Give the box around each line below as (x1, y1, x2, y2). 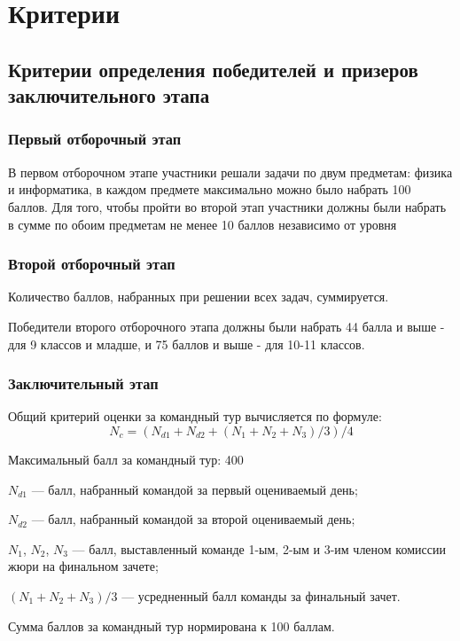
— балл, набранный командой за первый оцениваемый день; (31, 480, 358, 498)
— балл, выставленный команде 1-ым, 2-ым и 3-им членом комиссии (72, 539, 446, 558)
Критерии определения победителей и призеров (8, 55, 418, 82)
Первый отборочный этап (8, 128, 182, 150)
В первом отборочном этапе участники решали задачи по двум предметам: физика (8, 162, 453, 181)
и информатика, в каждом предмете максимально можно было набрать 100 (8, 180, 411, 199)
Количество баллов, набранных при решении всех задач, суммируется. (8, 287, 389, 306)
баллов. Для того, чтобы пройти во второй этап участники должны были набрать (8, 197, 447, 215)
